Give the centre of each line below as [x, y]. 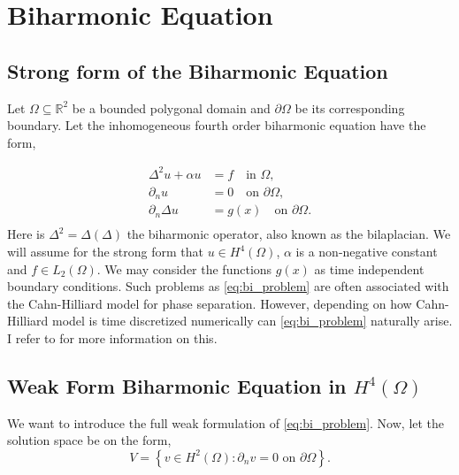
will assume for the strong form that [106, 252]
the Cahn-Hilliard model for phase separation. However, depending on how [210, 303]
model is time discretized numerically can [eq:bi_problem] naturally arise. [252, 321]
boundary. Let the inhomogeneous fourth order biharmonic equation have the [217, 125]
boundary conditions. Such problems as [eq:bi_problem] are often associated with [228, 286]
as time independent [369, 268]
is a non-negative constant [367, 252]
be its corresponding [350, 107]
